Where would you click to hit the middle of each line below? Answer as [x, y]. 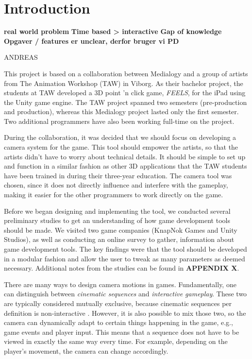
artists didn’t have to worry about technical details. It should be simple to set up [125, 156]
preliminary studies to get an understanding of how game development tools [117, 220]
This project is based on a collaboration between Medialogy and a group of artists [126, 73]
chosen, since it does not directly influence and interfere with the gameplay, [116, 185]
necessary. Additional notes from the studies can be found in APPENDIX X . [122, 268]
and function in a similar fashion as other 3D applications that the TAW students [126, 166]
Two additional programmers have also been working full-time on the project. [119, 121]
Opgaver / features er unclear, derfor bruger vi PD [92, 41]
